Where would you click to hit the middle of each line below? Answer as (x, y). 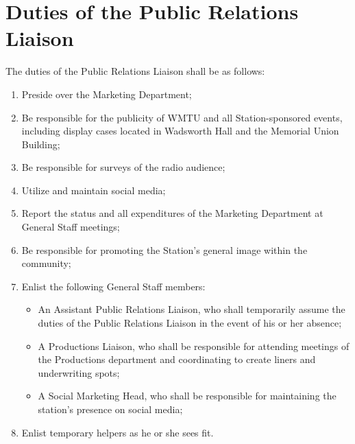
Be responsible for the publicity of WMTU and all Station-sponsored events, (182, 117)
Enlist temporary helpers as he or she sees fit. (118, 432)
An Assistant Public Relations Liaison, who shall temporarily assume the (192, 309)
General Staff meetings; (71, 227)
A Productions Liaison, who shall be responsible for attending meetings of (194, 346)
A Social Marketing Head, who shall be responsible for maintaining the (187, 396)
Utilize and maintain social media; (94, 190)
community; (46, 263)
